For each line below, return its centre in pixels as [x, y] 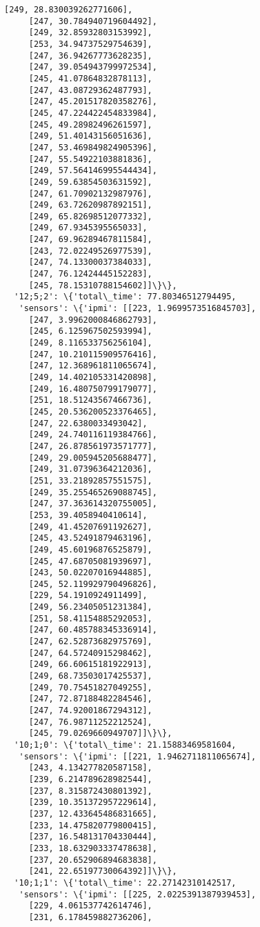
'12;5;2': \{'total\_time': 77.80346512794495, [125, 297]
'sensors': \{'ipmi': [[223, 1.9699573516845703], [138, 309]
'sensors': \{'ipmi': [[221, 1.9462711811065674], [138, 756]
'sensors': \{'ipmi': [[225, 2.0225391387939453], [138, 894]
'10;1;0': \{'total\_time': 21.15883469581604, [125, 745]
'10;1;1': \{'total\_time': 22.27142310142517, [125, 883]
